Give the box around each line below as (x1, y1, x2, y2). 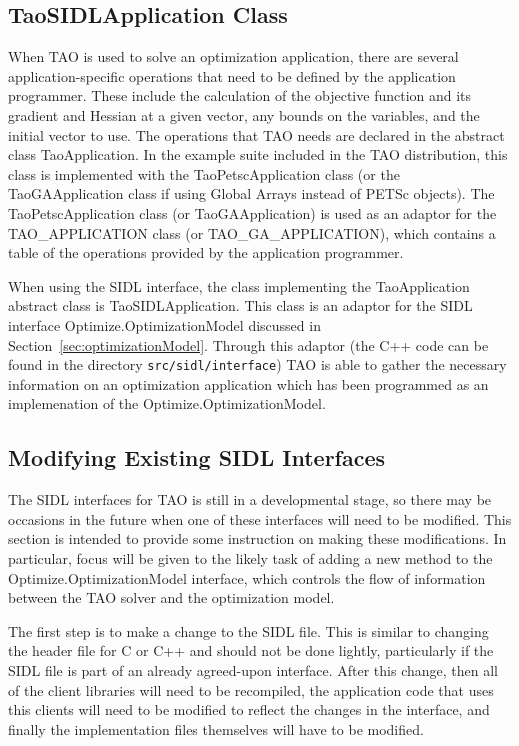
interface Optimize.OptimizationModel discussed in (8, 314, 321, 335)
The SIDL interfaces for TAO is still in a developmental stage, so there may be (8, 489, 492, 510)
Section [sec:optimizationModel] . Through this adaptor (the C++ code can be (8, 334, 489, 355)
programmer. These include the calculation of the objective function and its (8, 85, 472, 106)
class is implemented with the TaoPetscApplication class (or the (8, 163, 400, 184)
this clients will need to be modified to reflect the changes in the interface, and (8, 699, 490, 720)
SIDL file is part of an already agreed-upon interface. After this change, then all (8, 659, 498, 680)
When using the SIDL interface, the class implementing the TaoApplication (8, 275, 470, 296)
